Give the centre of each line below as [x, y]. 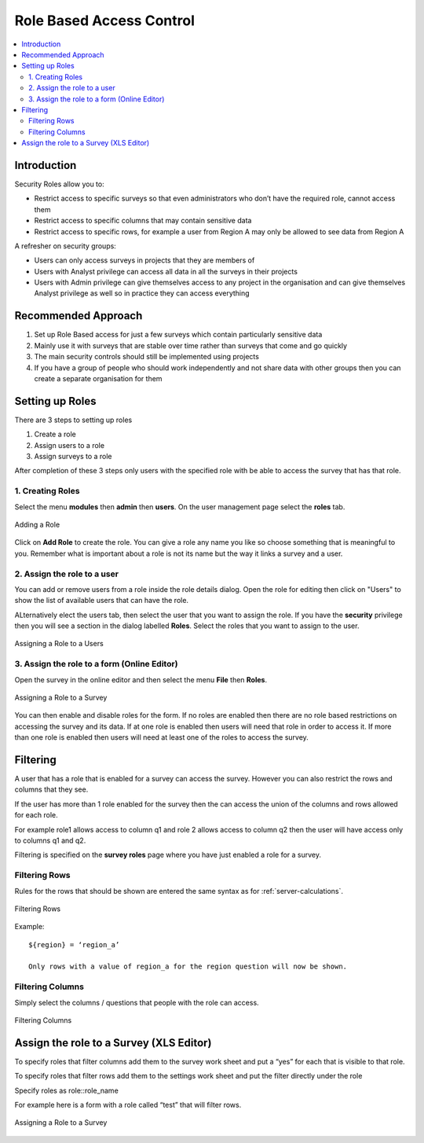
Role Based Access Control [105, 20]
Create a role [55, 434]
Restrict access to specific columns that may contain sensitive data [143, 221]
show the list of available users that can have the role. [101, 601]
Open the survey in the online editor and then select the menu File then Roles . [141, 679]
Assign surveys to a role [73, 457]
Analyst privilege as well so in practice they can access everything [142, 293]
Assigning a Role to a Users [59, 644]
